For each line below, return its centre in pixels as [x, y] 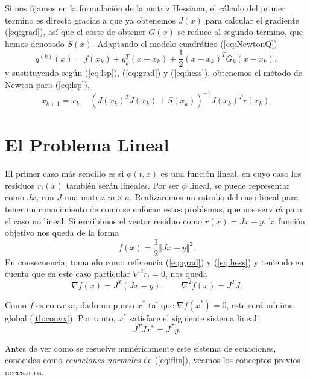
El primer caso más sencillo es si [65, 173]
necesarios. [24, 371]
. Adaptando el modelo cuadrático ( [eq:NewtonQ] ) [185, 43]
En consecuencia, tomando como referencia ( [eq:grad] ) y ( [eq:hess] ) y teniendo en [154, 261]
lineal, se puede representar [240, 185]
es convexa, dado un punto [85, 304]
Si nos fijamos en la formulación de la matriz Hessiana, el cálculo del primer [145, 8]
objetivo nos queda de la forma [62, 233]
